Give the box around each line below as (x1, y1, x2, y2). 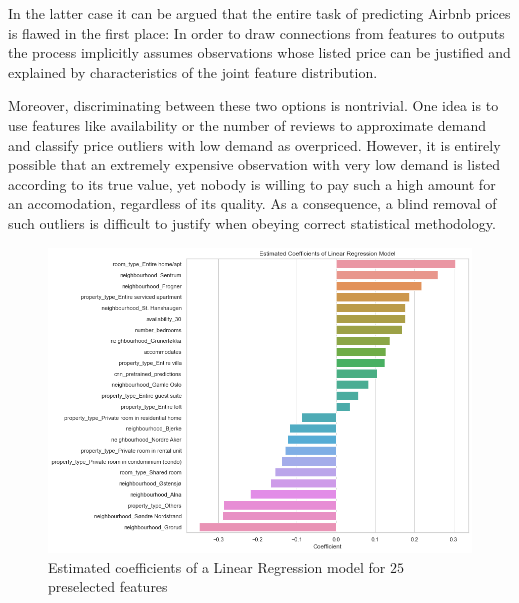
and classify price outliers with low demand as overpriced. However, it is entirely (8, 134, 501, 155)
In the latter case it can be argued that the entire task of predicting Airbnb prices (8, 3, 511, 23)
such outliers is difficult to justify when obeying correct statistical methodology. (8, 212, 496, 233)
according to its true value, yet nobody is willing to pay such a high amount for (8, 173, 496, 194)
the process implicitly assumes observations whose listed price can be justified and (8, 42, 511, 63)
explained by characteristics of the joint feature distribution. (8, 61, 378, 82)
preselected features (48, 576, 168, 597)
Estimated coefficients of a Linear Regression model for (48, 556, 386, 577)
